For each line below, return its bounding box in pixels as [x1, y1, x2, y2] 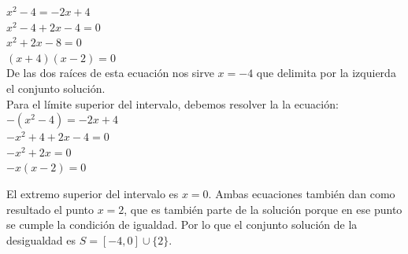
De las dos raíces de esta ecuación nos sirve [6, 64, 214, 81]
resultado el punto [6, 201, 94, 217]
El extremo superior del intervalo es [6, 185, 179, 201]
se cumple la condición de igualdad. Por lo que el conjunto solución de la [6, 216, 358, 233]
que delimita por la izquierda [256, 64, 396, 81]
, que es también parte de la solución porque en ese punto [124, 201, 402, 217]
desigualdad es [6, 231, 76, 248]
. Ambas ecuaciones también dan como [208, 185, 395, 201]
